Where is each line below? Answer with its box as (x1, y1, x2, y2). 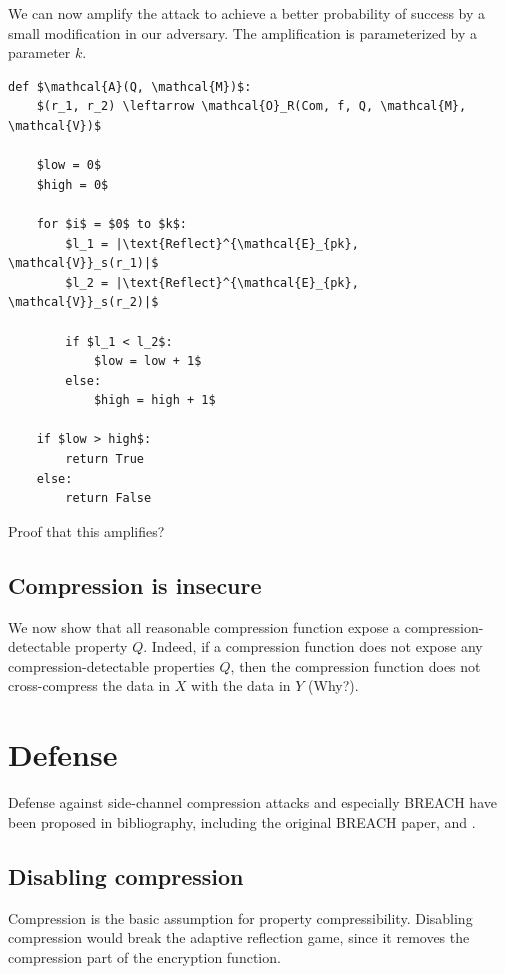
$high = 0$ (36, 177, 109, 192)
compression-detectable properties (8, 655, 215, 676)
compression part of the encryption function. (8, 946, 281, 967)
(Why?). (308, 675, 359, 696)
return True (65, 452, 145, 467)
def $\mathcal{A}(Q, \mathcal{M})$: (8, 79, 252, 94)
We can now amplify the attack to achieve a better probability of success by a (8, 3, 486, 23)
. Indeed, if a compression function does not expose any (143, 636, 483, 657)
